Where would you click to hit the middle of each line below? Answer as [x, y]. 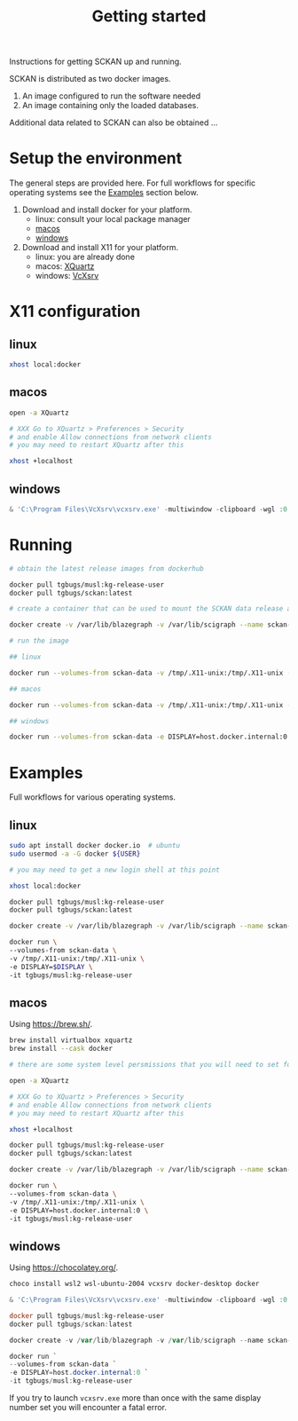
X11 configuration [75, 312]
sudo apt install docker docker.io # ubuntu [94, 846]
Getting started [149, 16]
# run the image [39, 641]
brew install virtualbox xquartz [71, 1040]
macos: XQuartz [65, 266]
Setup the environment [96, 158]
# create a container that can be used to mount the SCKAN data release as [152, 609]
